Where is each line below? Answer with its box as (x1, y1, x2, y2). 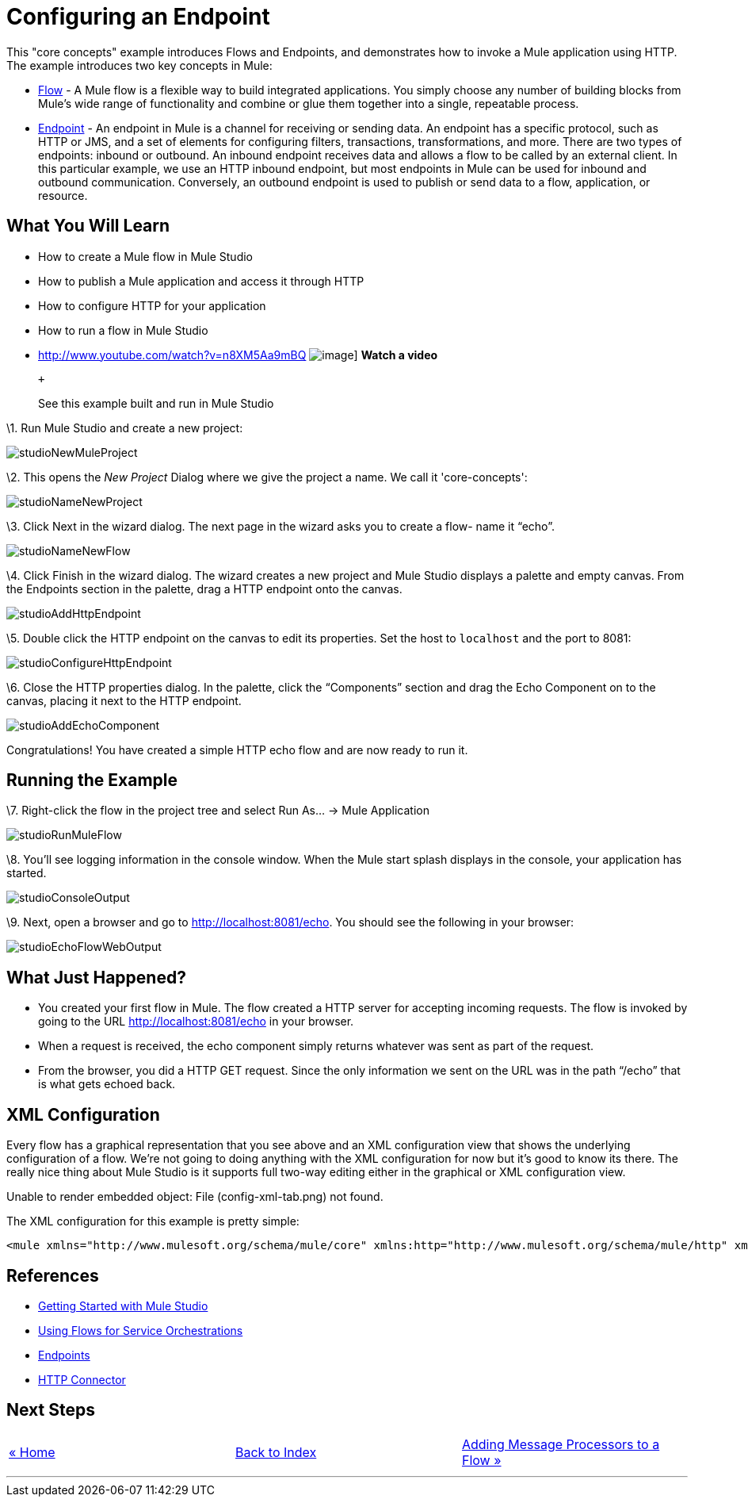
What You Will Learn (6, 216, 170, 236)
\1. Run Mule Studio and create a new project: (6, 420, 243, 435)
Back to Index (235, 1444, 317, 1460)
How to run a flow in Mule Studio (38, 323, 208, 337)
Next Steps (6, 1400, 95, 1421)
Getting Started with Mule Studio (38, 1298, 208, 1313)
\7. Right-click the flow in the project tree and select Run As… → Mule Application (6, 803, 429, 818)
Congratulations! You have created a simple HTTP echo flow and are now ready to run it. (6, 742, 468, 757)
